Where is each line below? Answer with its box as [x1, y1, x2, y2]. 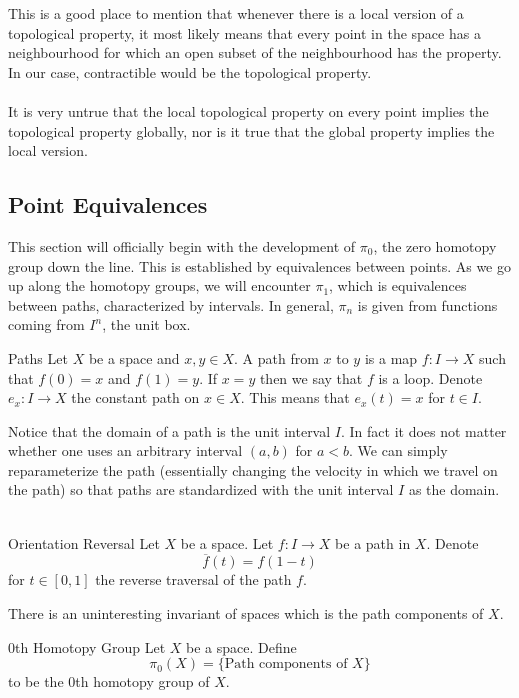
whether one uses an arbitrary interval [8, 440, 243, 461]
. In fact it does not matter [340, 420, 507, 441]
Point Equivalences [8, 189, 208, 220]
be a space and [88, 347, 180, 368]
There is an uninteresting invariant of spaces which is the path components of [8, 603, 484, 624]
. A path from [234, 347, 319, 368]
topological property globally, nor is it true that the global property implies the [8, 120, 495, 141]
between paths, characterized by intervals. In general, [8, 294, 334, 315]
